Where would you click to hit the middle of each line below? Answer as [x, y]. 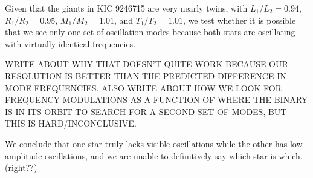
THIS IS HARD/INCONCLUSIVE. [71, 123]
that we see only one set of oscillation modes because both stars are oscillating [150, 32]
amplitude [24, 155]
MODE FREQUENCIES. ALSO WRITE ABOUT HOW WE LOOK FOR [143, 87]
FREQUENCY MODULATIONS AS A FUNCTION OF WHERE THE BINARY [156, 100]
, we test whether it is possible [240, 20]
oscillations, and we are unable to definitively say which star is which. [174, 155]
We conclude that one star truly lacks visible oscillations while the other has [146, 143]
